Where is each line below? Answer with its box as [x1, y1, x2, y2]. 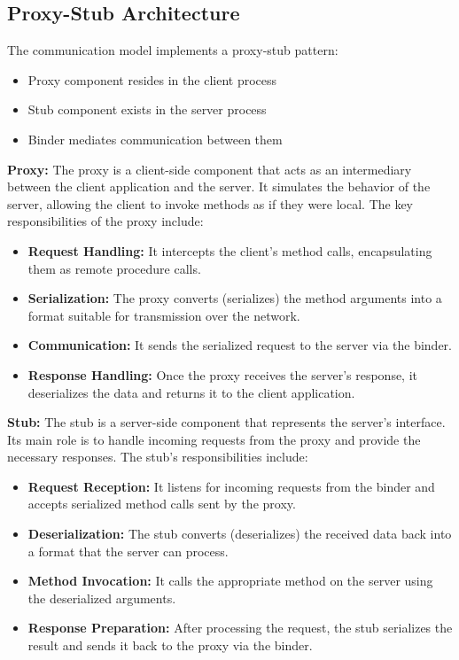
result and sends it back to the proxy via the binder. [27, 636, 313, 655]
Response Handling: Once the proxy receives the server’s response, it [27, 365, 418, 384]
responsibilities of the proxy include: [7, 212, 204, 230]
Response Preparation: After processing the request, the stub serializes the [27, 618, 453, 637]
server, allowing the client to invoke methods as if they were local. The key [7, 194, 414, 213]
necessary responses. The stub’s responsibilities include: [7, 447, 308, 466]
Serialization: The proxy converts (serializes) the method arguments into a [27, 289, 442, 307]
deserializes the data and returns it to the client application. [27, 383, 355, 401]
